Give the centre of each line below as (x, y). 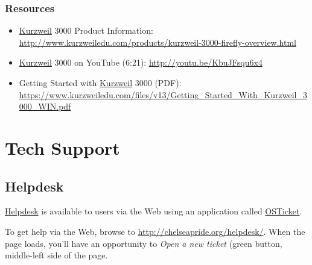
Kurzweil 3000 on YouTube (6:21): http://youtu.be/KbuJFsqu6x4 (141, 62)
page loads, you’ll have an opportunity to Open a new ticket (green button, (144, 243)
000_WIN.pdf (45, 106)
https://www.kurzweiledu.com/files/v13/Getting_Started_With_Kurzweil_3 (163, 94)
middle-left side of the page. (56, 255)
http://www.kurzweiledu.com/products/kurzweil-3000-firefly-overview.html (158, 42)
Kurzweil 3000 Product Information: (86, 30)
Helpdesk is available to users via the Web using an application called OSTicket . (154, 211)
